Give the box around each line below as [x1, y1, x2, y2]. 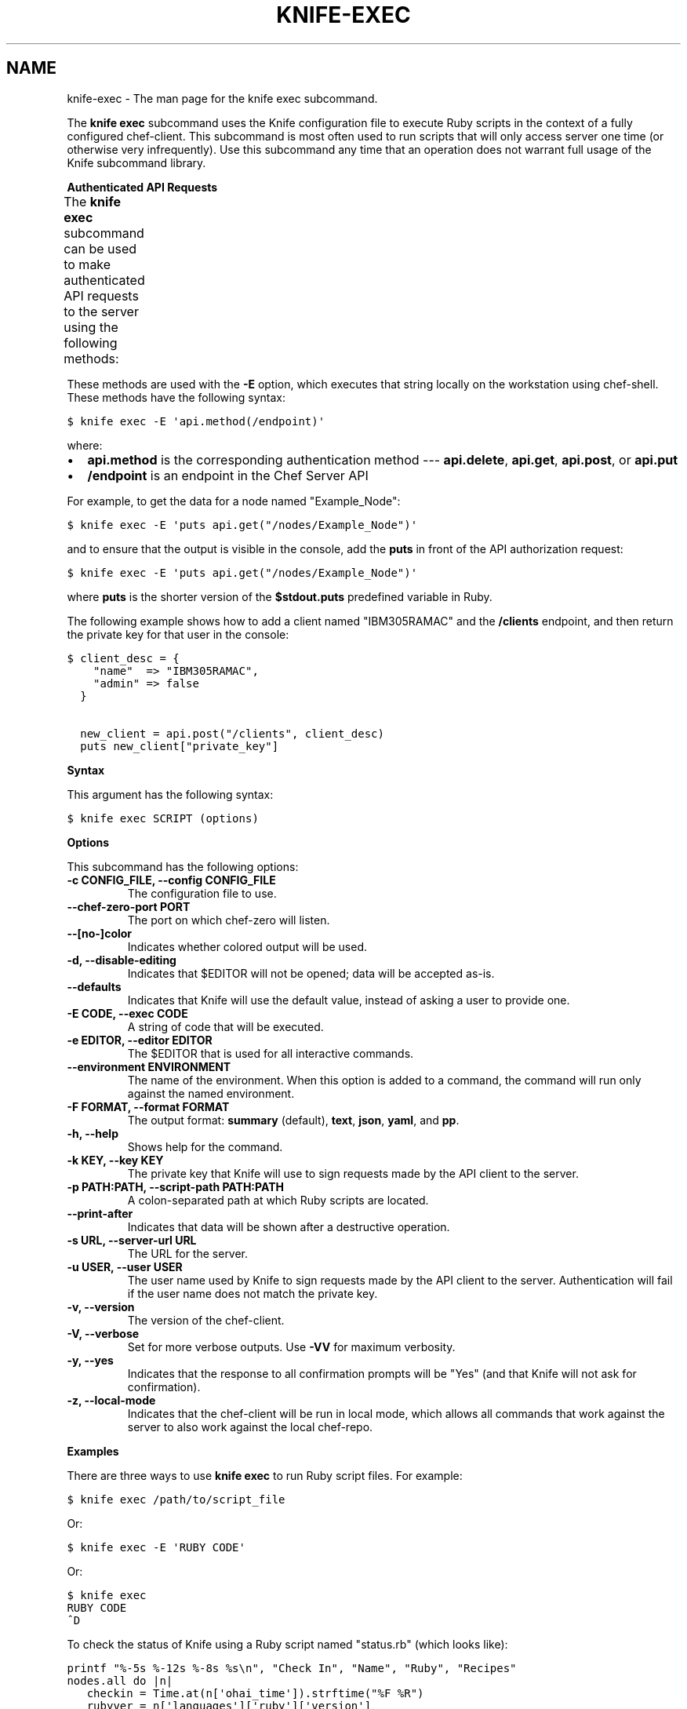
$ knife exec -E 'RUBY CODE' [67, 1540, 245, 1554]
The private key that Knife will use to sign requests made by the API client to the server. [127, 1166, 579, 1180]
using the [64, 319, 118, 335]
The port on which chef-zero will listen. [127, 913, 330, 927]
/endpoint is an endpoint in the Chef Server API [87, 467, 369, 483]
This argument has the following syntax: [67, 787, 274, 801]
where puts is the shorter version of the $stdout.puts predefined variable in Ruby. [67, 589, 493, 603]
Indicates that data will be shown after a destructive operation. [127, 1219, 450, 1233]
